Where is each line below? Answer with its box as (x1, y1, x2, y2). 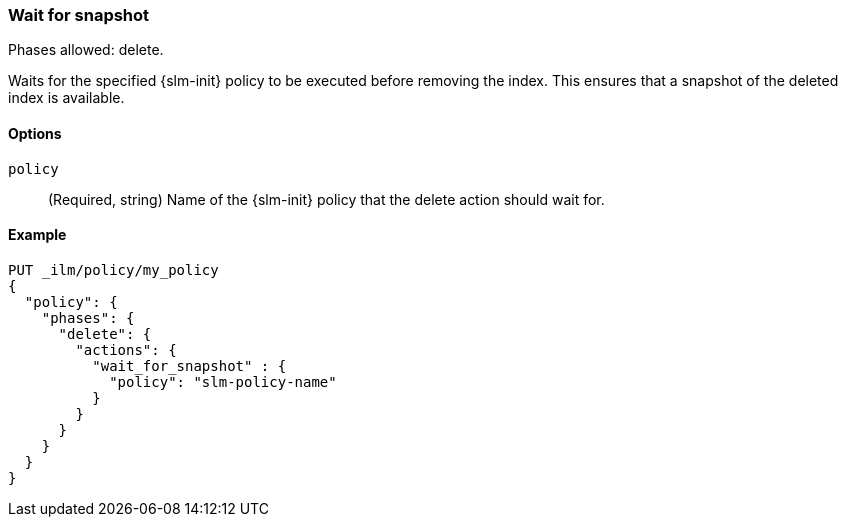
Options (8, 124, 62, 142)
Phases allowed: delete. (8, 41, 164, 59)
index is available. (8, 89, 125, 107)
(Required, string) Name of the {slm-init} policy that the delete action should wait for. (48, 190, 605, 208)
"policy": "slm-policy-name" (109, 373, 337, 390)
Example (8, 226, 67, 244)
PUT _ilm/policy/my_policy (8, 261, 219, 278)
